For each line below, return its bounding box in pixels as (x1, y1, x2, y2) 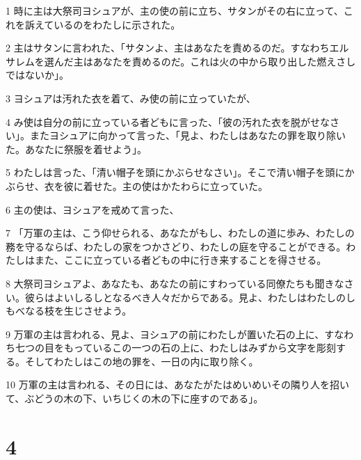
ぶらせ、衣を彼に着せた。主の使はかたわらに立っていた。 (6, 178, 268, 193)
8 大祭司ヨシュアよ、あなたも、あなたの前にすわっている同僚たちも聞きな (6, 276, 344, 290)
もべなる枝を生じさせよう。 (6, 303, 132, 318)
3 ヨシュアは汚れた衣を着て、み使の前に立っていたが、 (6, 90, 256, 105)
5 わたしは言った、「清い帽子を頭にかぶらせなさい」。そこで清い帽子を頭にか (6, 165, 355, 180)
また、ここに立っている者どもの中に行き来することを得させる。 (34, 253, 327, 267)
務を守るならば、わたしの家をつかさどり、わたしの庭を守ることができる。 (6, 239, 346, 253)
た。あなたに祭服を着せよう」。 (6, 141, 147, 156)
